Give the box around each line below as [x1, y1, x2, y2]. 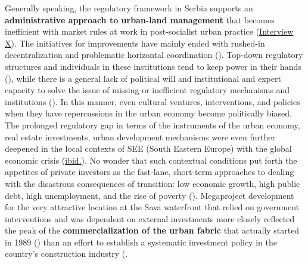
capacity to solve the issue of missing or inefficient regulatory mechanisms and [5, 84, 290, 96]
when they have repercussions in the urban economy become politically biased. [5, 107, 292, 119]
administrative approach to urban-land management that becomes [5, 13, 275, 26]
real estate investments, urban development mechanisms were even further [5, 130, 275, 143]
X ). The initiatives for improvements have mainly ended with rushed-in [5, 36, 265, 49]
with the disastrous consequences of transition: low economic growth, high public [5, 177, 300, 189]
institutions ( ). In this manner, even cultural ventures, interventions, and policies [5, 95, 300, 108]
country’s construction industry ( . [5, 247, 128, 260]
